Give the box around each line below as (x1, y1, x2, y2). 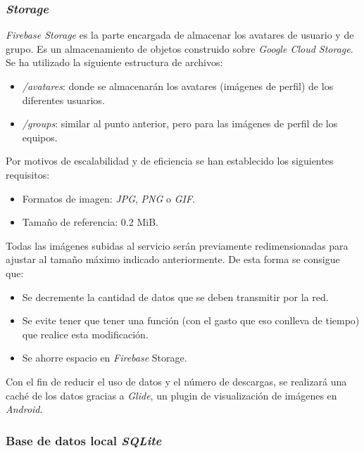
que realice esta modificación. (22, 326, 149, 341)
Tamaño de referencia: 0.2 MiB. (22, 215, 158, 229)
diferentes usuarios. (22, 92, 105, 107)
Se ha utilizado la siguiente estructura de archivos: (6, 55, 223, 70)
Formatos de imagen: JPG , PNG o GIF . (22, 191, 195, 205)
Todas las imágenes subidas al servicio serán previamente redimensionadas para (6, 238, 349, 253)
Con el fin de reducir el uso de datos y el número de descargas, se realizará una (6, 374, 347, 388)
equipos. (22, 129, 58, 144)
